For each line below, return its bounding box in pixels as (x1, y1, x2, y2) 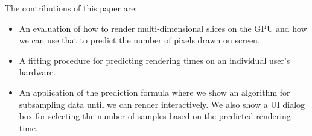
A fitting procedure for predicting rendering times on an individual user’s (19, 54, 290, 66)
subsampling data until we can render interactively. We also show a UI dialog (19, 97, 305, 110)
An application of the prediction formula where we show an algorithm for (19, 85, 290, 98)
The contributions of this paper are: (5, 2, 138, 14)
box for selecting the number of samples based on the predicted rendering (19, 110, 291, 122)
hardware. (19, 66, 56, 78)
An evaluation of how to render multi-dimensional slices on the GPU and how (19, 22, 307, 34)
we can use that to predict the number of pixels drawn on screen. (19, 34, 260, 46)
